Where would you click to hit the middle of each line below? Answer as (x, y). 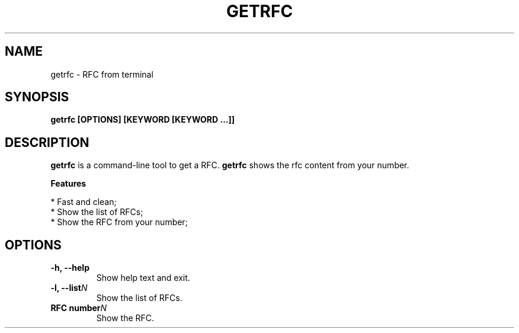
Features (68, 184)
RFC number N (79, 308)
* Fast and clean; (84, 202)
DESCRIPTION (47, 142)
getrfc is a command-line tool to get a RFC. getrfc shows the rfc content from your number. (230, 165)
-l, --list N (69, 288)
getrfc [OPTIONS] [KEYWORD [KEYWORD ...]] (143, 120)
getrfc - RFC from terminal (102, 74)
